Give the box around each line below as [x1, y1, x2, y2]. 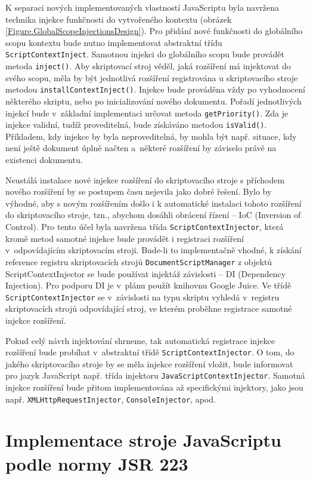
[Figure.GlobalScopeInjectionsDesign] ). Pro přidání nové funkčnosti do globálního [5, 24, 303, 37]
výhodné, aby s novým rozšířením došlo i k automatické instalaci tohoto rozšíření [5, 196, 302, 209]
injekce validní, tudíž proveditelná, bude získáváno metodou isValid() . [5, 118, 267, 131]
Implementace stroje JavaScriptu [5, 428, 281, 452]
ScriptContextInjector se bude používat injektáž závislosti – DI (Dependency [5, 267, 286, 280]
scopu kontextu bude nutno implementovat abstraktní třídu [5, 36, 222, 48]
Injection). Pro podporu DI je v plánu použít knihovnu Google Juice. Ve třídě [5, 279, 292, 291]
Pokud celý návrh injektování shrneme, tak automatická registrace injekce [5, 334, 275, 346]
